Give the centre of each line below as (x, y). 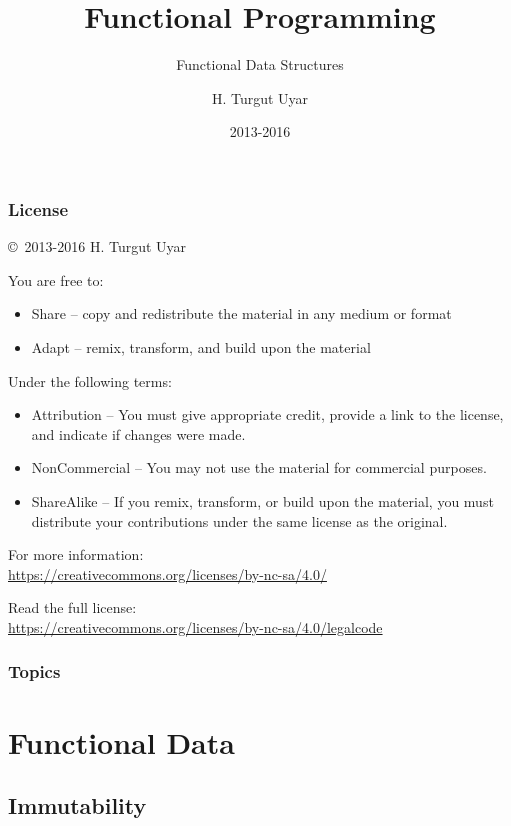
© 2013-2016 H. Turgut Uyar (97, 246)
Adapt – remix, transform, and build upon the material (201, 346)
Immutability (77, 805)
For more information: (76, 554)
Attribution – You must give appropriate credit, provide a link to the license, (267, 414)
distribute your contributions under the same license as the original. (239, 520)
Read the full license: (72, 607)
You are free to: (56, 279)
